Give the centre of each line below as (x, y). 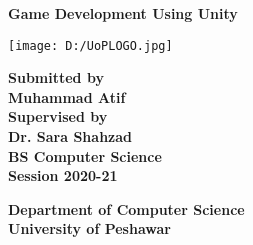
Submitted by (56, 77)
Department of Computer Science (126, 208)
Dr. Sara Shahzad (70, 136)
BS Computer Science (85, 155)
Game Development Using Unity (123, 13)
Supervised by (58, 116)
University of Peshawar (89, 228)
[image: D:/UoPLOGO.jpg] (90, 45)
